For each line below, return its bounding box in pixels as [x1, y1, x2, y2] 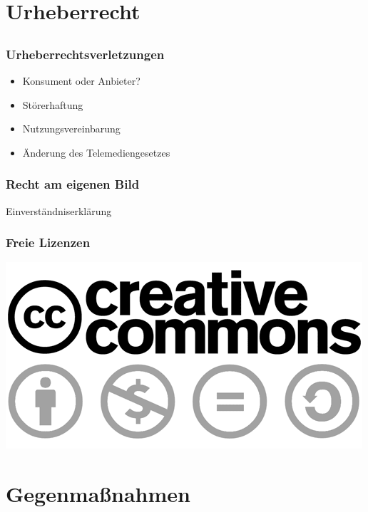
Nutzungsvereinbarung [22, 121, 121, 136]
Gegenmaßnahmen [6, 479, 190, 508]
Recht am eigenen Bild [6, 175, 140, 193]
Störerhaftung [22, 97, 83, 112]
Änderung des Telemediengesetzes [22, 145, 170, 160]
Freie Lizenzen [6, 234, 91, 251]
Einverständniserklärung [6, 203, 112, 218]
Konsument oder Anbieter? [22, 73, 140, 88]
